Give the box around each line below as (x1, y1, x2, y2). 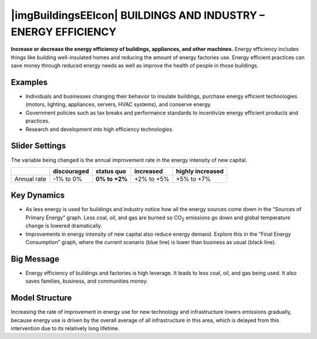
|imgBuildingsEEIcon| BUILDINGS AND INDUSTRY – (11, 9, 265, 22)
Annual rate (14, 175, 46, 183)
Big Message (11, 254, 60, 264)
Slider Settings (11, 141, 66, 151)
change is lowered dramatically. (25, 222, 103, 229)
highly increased (176, 167, 224, 175)
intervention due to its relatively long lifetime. (11, 324, 120, 331)
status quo (95, 167, 126, 175)
